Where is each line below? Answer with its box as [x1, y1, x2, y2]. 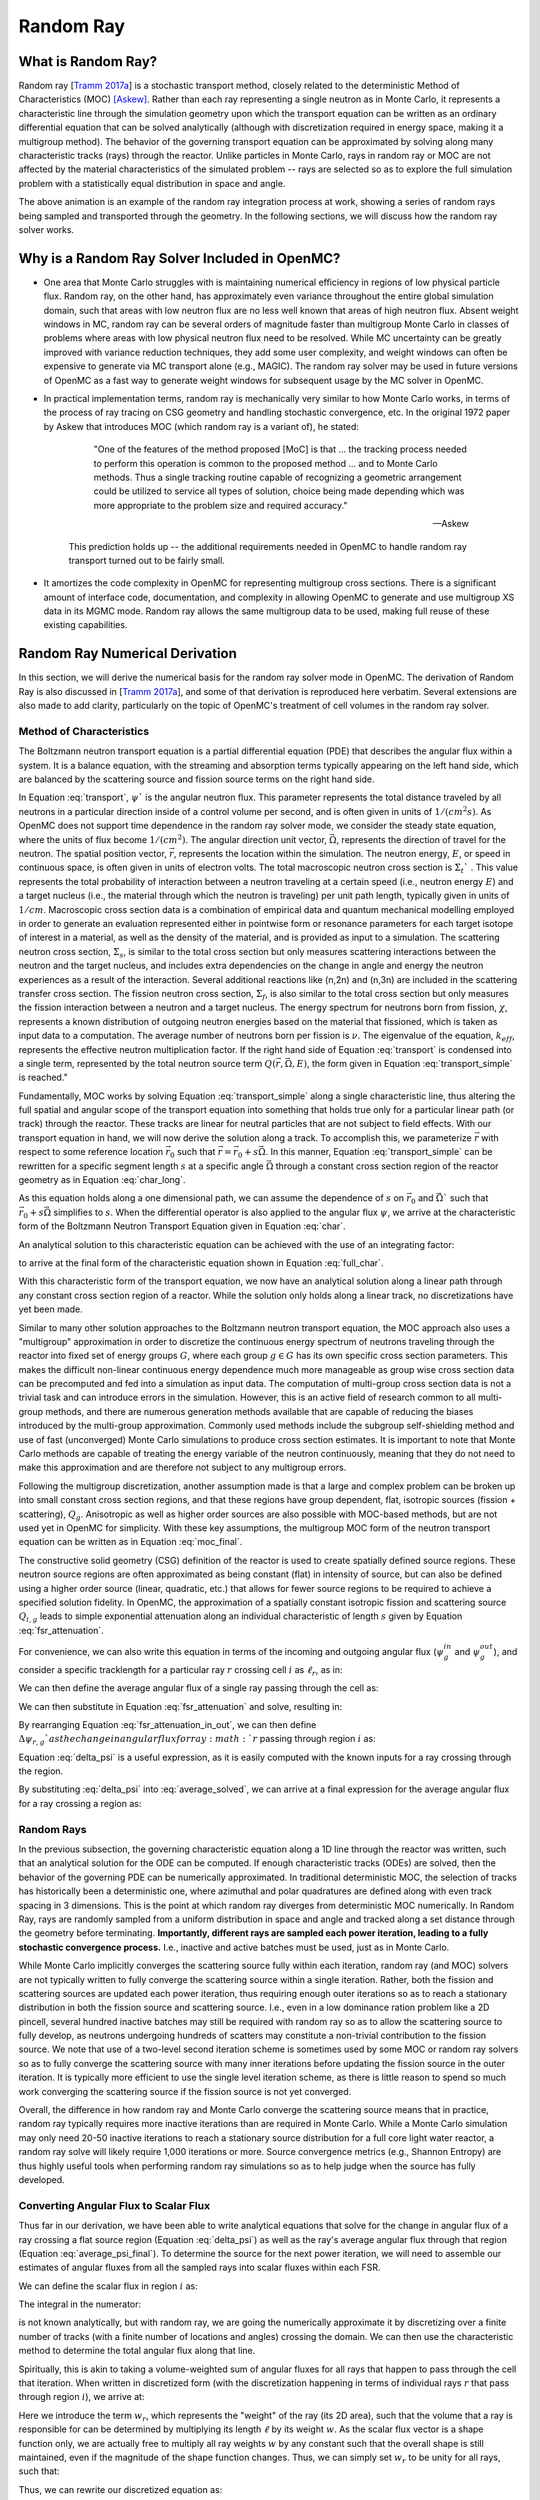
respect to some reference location [18, 1146, 164, 1158]
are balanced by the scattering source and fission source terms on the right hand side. [18, 773, 375, 785]
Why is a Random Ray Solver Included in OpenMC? [18, 250, 341, 267]
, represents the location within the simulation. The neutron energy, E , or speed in [173, 848, 511, 860]
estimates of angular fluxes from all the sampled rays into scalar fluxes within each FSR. [18, 2261, 381, 2274]
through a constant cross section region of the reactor [275, 1160, 499, 1172]
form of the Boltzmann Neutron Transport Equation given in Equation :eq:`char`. [18, 1220, 346, 1232]
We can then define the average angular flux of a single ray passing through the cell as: [18, 1682, 379, 1694]
